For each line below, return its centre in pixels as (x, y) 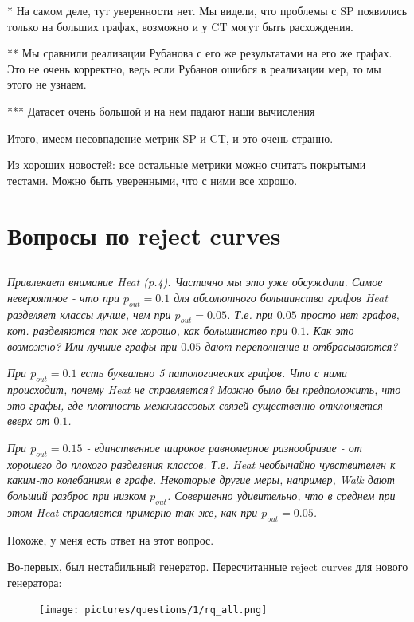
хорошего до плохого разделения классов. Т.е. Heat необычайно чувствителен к (201, 464)
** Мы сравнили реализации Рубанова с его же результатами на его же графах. (200, 53)
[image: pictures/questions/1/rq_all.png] (153, 610)
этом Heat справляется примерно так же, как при (133, 512)
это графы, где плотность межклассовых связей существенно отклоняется (195, 405)
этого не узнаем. (47, 84)
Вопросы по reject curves (144, 235)
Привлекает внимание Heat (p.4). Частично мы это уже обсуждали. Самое (195, 282)
